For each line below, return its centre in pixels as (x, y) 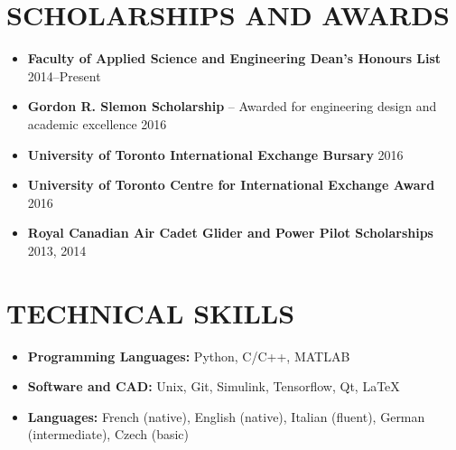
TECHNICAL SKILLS (151, 312)
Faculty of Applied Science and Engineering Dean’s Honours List (234, 58)
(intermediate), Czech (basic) (108, 434)
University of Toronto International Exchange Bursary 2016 (215, 154)
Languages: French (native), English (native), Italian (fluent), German (226, 416)
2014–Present (64, 75)
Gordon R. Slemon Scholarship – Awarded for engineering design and (232, 106)
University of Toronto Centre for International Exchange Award (231, 185)
